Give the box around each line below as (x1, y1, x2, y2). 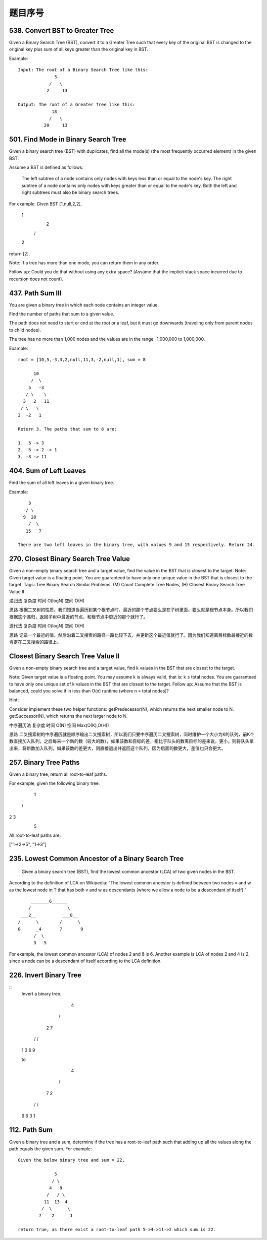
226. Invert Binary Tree (9, 971, 82, 979)
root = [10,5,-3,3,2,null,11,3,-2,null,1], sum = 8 (18, 357, 146, 362)
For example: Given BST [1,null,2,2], (9, 201, 82, 207)
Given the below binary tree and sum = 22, (18, 1157, 125, 1163)
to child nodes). (9, 327, 42, 333)
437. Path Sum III (9, 289, 62, 297)
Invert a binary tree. (21, 991, 62, 997)
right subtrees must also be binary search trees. (21, 189, 120, 195)
